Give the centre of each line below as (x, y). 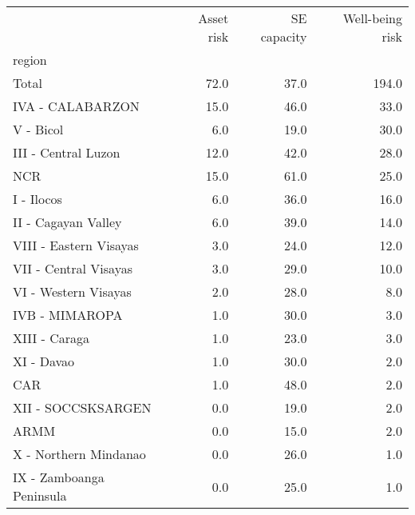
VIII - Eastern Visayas (76, 245)
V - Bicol (38, 129)
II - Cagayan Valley (67, 222)
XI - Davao (44, 361)
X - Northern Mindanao (79, 454)
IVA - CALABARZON (76, 106)
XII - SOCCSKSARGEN (82, 407)
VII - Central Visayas (73, 268)
